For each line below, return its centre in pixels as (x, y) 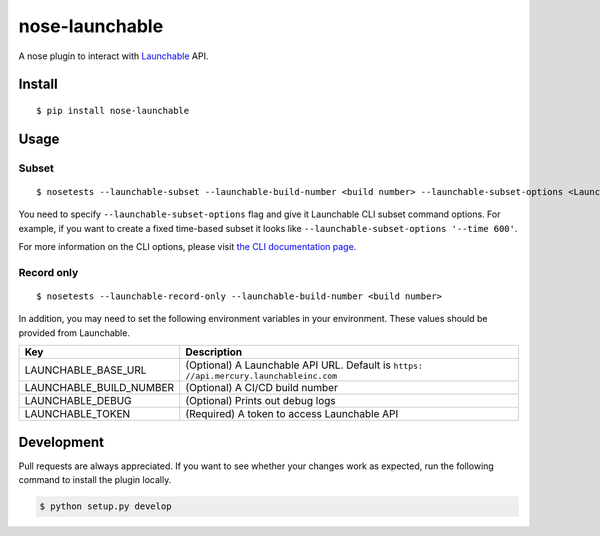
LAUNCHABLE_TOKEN (77, 414)
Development (61, 441)
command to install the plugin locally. (95, 480)
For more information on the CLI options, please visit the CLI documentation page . (187, 247)
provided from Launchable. (74, 332)
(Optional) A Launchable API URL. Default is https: (304, 365)
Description (214, 352)
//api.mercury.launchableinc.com (261, 376)
